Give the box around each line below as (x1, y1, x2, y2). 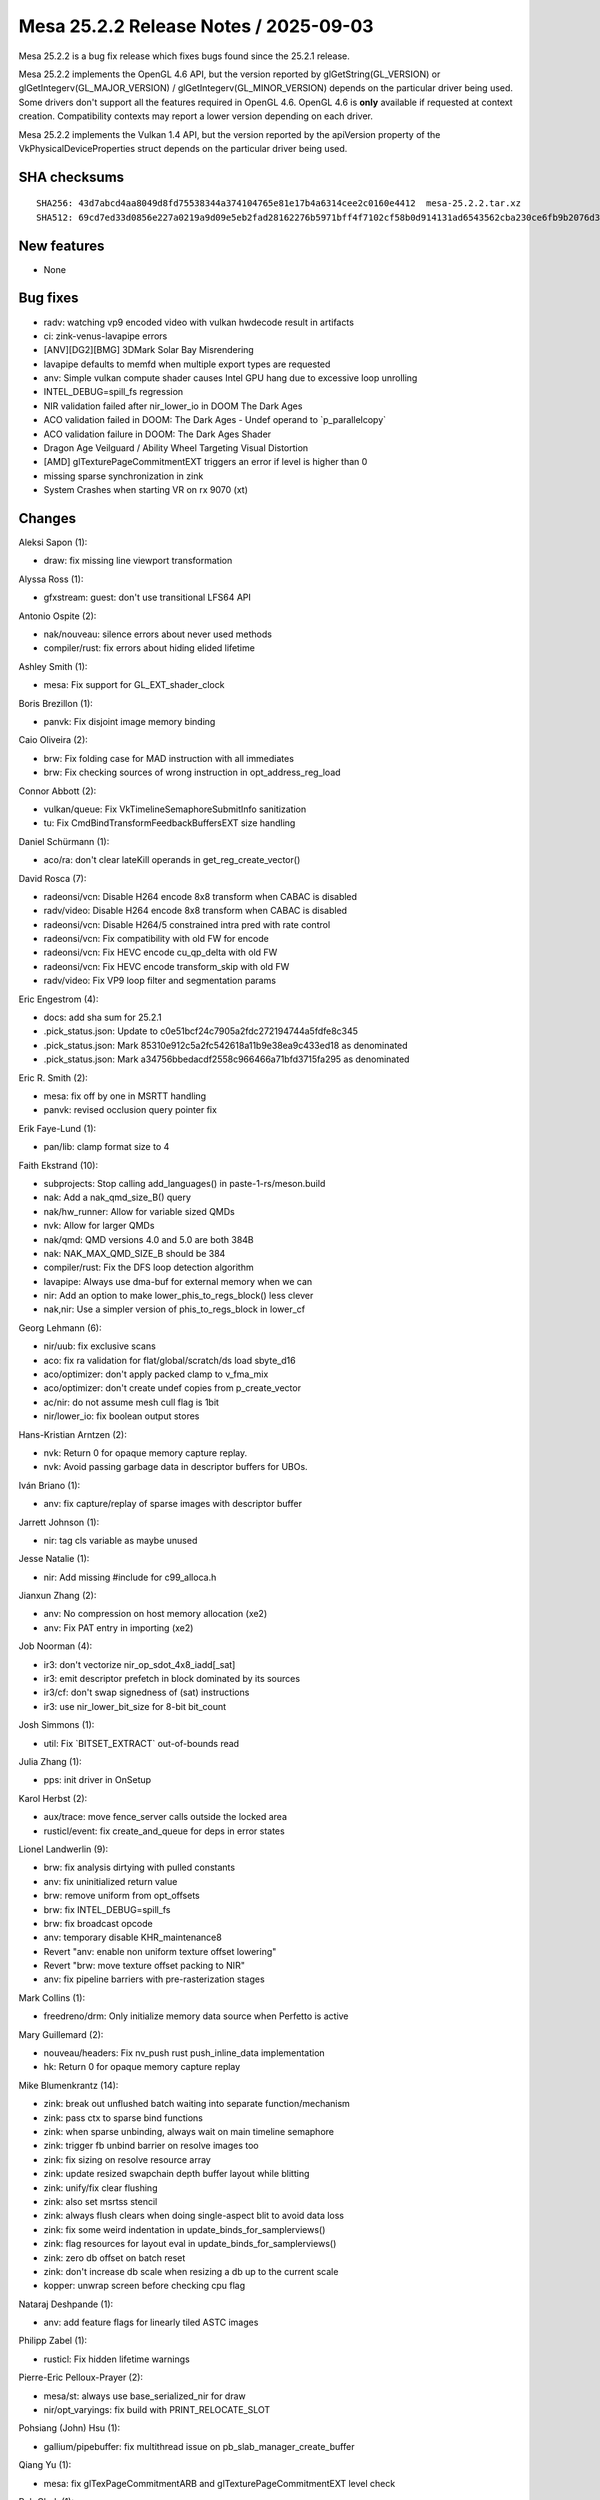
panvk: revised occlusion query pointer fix (43, 1104, 217, 1116)
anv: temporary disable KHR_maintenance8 (43, 1931, 222, 1944)
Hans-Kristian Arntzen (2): (18, 1428, 127, 1440)
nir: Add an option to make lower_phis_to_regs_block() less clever (43, 1290, 314, 1302)
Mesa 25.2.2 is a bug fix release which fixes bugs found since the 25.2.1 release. (18, 50, 350, 62)
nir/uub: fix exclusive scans (43, 1340, 157, 1352)
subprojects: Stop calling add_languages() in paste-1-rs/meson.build (43, 1177, 326, 1189)
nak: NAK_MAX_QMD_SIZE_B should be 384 (43, 1247, 226, 1259)
